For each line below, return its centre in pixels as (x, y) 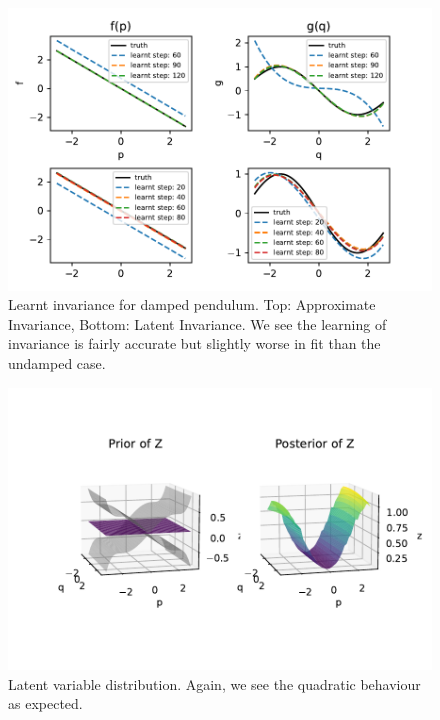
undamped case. (57, 363)
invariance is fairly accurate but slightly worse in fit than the (194, 343)
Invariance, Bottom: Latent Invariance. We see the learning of (197, 323)
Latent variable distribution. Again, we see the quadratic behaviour (214, 683)
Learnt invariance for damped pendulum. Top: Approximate (192, 304)
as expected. (45, 703)
